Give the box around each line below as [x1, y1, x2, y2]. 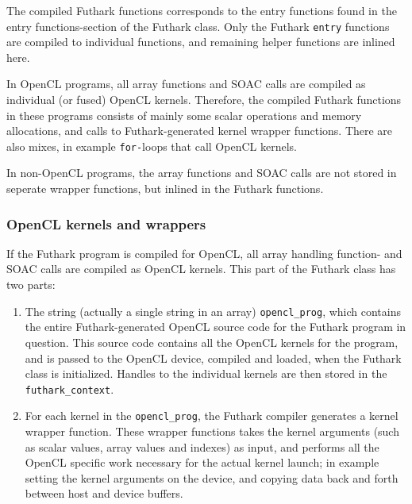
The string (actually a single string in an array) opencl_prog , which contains [25, 302, 401, 319]
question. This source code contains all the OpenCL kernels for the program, [25, 333, 399, 350]
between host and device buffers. [25, 485, 183, 502]
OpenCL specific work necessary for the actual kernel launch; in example [25, 454, 379, 471]
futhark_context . [25, 380, 114, 397]
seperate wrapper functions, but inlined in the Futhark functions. [6, 180, 324, 197]
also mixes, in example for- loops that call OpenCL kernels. [6, 137, 297, 154]
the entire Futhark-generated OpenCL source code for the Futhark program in [25, 318, 406, 335]
